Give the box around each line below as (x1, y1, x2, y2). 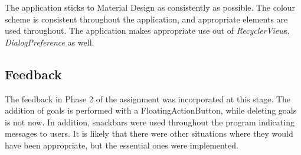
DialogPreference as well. (5, 35, 94, 48)
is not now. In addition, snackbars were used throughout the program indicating (5, 115, 295, 128)
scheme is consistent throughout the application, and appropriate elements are (5, 12, 288, 25)
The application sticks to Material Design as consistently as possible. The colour (5, 1, 296, 13)
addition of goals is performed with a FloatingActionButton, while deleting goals (5, 104, 297, 117)
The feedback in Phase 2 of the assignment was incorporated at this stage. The (5, 92, 291, 105)
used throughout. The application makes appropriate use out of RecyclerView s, (5, 24, 290, 37)
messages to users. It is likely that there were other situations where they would (5, 127, 293, 140)
